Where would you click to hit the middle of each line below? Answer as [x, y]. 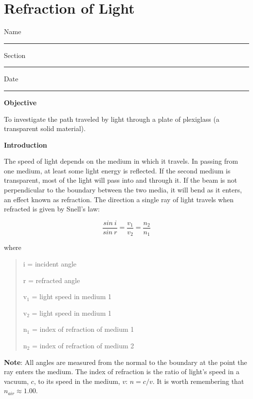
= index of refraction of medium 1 [83, 329]
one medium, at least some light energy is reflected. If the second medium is [117, 170]
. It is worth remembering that [198, 381]
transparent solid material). [45, 128]
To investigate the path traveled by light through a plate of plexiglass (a [112, 119]
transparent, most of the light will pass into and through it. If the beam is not [121, 180]
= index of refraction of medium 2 [83, 345]
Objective [20, 102]
